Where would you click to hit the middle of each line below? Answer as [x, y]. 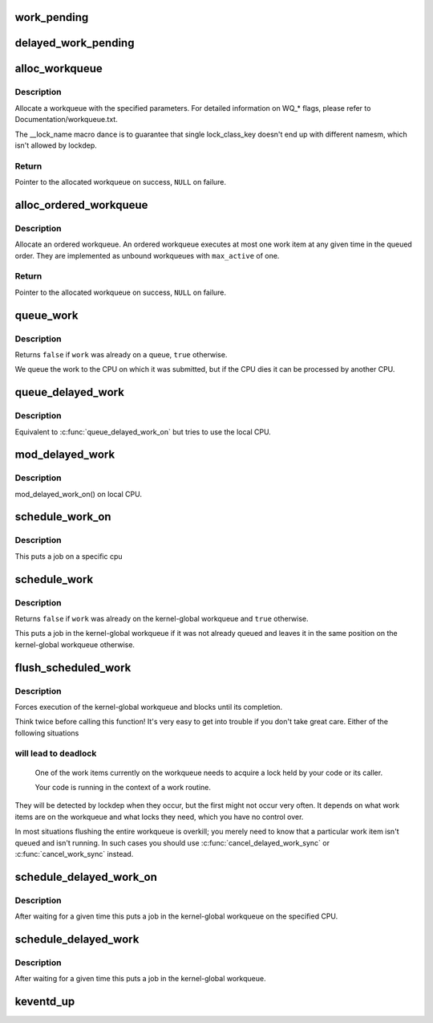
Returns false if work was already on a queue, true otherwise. [121, 354]
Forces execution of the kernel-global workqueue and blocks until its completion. [149, 707]
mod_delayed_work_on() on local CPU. [78, 494]
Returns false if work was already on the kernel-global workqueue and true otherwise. [162, 618]
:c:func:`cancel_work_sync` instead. [74, 854]
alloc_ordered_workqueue [81, 205]
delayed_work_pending [75, 43]
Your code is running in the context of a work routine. [123, 788]
